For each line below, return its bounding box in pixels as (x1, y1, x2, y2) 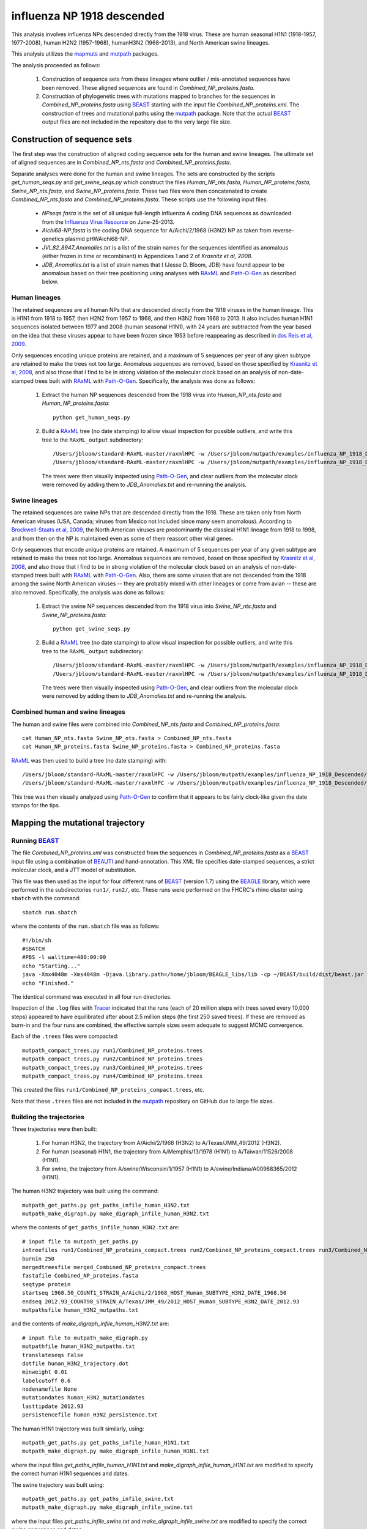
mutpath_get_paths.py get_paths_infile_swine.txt (22, 1495, 174, 1502)
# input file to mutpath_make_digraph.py (22, 1334, 148, 1341)
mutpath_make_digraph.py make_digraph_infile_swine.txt (22, 1504, 193, 1511)
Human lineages (11, 294, 61, 302)
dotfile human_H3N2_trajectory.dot (22, 1360, 129, 1367)
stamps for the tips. (11, 802, 61, 809)
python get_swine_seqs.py (53, 626, 131, 632)
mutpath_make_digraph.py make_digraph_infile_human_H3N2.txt (22, 1210, 209, 1217)
